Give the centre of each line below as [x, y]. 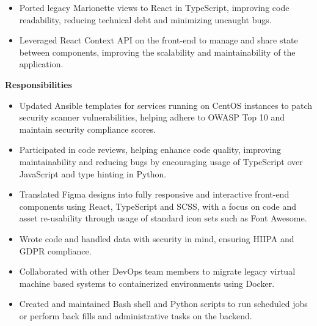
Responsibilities [38, 84]
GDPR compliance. [55, 250]
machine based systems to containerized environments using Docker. [147, 283]
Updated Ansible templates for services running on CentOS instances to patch [166, 105]
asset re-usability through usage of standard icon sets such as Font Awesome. [163, 218]
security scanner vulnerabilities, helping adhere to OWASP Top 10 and [152, 117]
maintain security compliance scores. [87, 129]
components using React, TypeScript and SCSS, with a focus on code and [158, 206]
